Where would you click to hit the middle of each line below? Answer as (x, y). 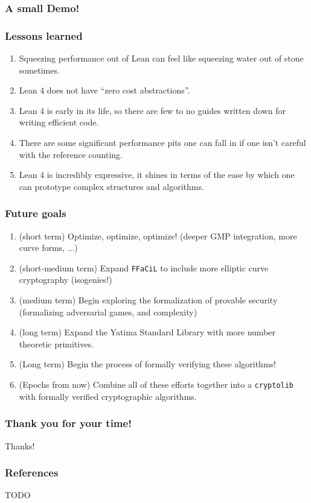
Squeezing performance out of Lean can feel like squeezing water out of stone (161, 58)
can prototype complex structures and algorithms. (111, 186)
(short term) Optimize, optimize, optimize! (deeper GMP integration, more (158, 236)
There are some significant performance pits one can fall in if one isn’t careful (162, 143)
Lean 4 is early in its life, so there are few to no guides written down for (152, 110)
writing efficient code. (59, 122)
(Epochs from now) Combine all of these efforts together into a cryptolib (156, 384)
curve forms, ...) (48, 248)
